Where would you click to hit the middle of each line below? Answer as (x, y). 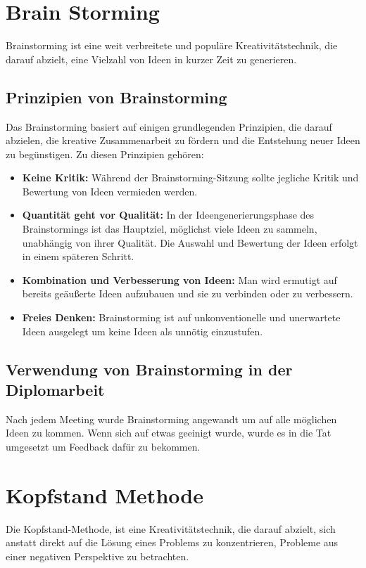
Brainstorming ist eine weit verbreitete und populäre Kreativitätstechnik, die (172, 45)
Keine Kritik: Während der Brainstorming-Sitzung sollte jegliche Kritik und (190, 177)
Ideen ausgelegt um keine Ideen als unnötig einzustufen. (143, 331)
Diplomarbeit (55, 390)
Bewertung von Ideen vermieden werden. (110, 191)
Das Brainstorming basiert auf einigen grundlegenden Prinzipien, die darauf (169, 126)
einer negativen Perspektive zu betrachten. (97, 556)
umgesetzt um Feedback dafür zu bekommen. (103, 447)
